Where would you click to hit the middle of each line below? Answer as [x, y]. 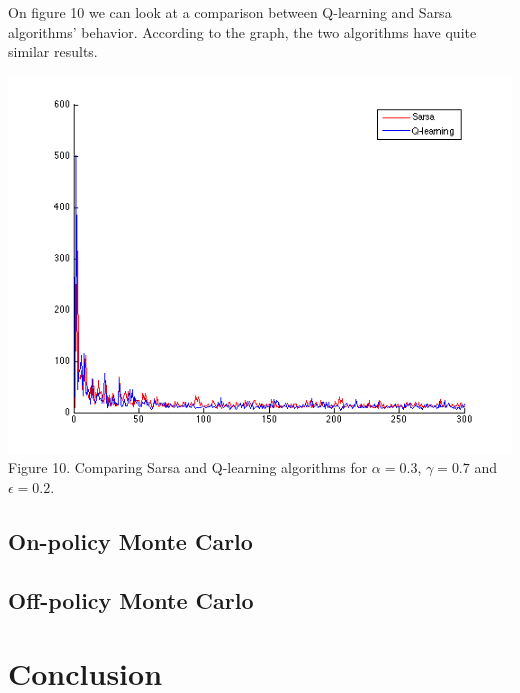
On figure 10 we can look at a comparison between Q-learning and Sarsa [230, 12]
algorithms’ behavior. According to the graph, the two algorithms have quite [242, 31]
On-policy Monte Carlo [130, 540]
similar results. [53, 51]
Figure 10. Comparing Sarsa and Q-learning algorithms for [188, 467]
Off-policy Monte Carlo [131, 599]
